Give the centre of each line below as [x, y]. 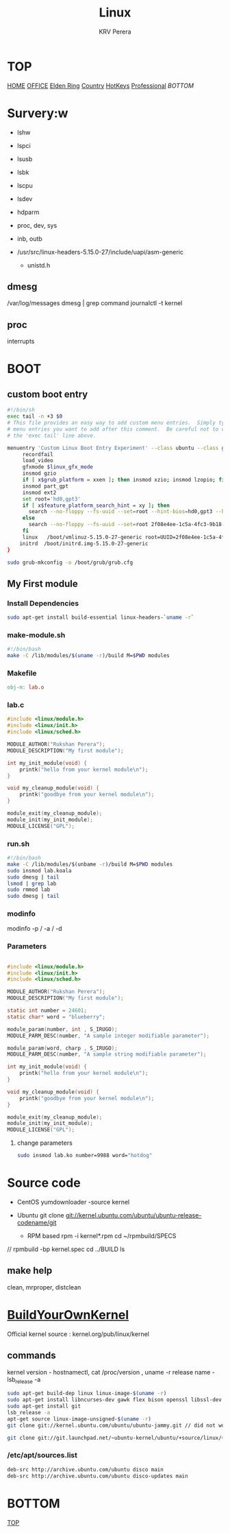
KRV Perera [115, 32]
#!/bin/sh [21, 410]
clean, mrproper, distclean [44, 1287]
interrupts [21, 342]
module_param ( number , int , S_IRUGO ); [62, 1029]
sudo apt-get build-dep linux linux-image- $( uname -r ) [87, 1394]
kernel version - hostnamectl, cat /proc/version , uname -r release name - [111, 1372]
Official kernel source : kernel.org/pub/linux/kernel [78, 1334]
